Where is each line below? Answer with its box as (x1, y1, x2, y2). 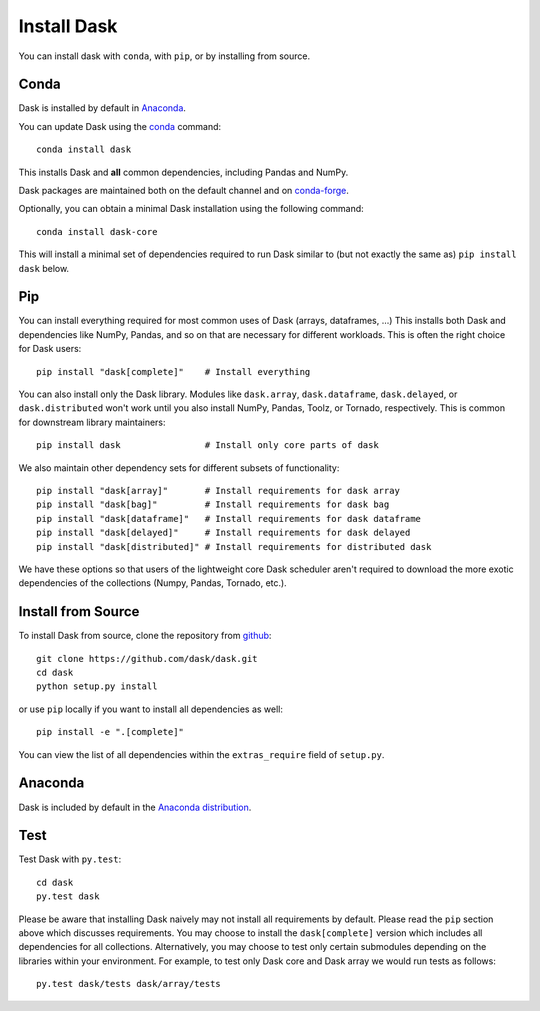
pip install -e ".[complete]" (36, 726, 185, 738)
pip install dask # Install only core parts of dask (36, 440, 379, 451)
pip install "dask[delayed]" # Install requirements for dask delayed (36, 527, 411, 539)
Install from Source (18, 603, 140, 620)
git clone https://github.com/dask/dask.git (36, 653, 259, 664)
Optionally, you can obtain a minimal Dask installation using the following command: (18, 203, 364, 215)
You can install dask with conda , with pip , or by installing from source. (18, 50, 311, 62)
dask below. (18, 262, 70, 274)
